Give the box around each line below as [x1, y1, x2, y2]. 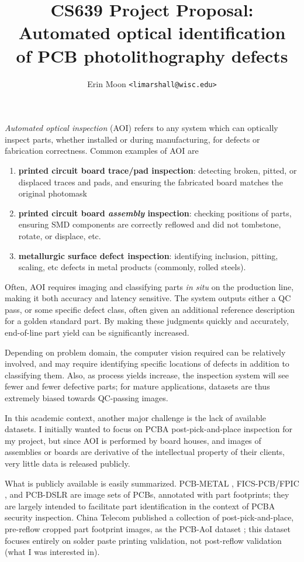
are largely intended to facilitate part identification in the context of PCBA [5, 499, 275, 512]
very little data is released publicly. [5, 457, 130, 469]
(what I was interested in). [5, 546, 100, 558]
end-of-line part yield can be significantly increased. [5, 326, 189, 339]
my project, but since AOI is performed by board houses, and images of [5, 434, 261, 446]
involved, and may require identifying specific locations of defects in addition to [5, 357, 289, 370]
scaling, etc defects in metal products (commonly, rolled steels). [18, 261, 246, 273]
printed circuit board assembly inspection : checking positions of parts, [18, 206, 292, 219]
